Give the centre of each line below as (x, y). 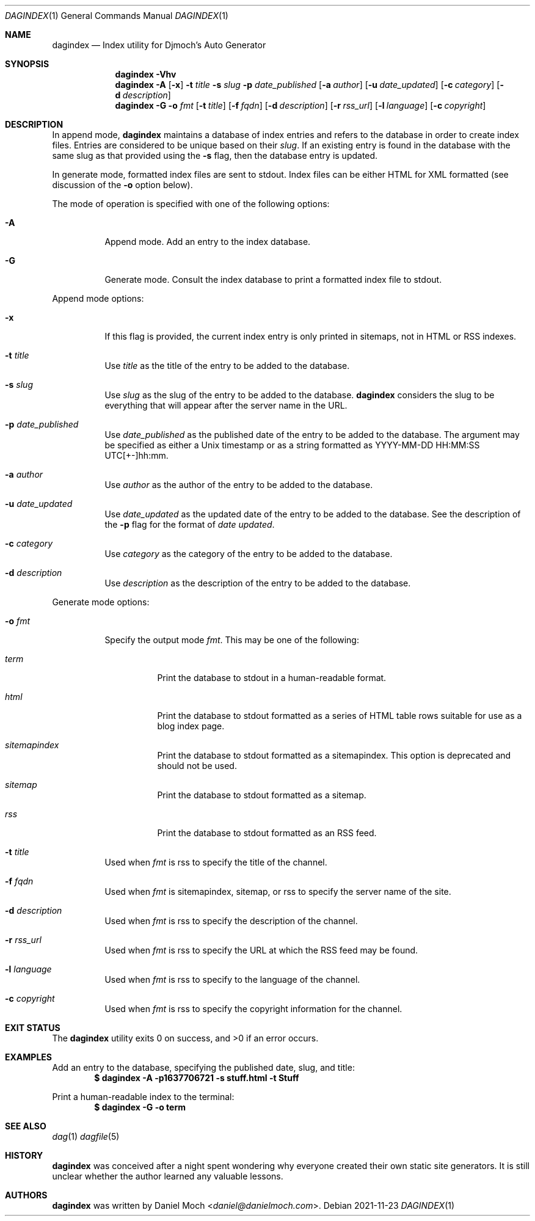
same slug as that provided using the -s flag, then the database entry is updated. (215, 155)
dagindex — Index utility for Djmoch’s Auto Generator (159, 45)
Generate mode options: (101, 602)
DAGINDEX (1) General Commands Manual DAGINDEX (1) (117, 16)
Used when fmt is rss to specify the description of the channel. (231, 921)
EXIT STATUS (33, 1028)
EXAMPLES (28, 1057)
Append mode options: (98, 298)
